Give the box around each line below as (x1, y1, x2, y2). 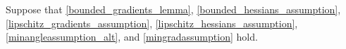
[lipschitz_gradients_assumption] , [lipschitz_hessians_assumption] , (6, 15, 298, 30)
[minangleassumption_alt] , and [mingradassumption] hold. (6, 29, 258, 44)
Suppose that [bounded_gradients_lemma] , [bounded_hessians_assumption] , (6, 2, 341, 16)
